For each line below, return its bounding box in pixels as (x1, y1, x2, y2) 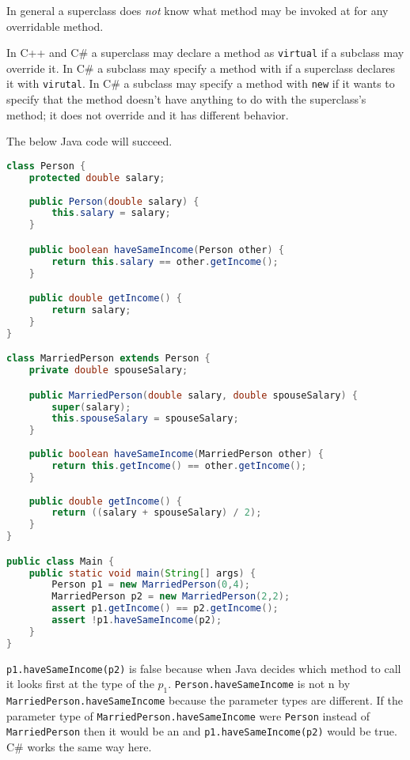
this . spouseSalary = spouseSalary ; (51, 413, 239, 425)
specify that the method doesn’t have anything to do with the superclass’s (6, 91, 366, 108)
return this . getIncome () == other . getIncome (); (51, 459, 307, 471)
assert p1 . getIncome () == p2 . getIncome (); (51, 603, 279, 614)
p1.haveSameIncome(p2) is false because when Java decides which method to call (6, 660, 401, 676)
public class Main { (6, 555, 115, 567)
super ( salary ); (51, 401, 131, 413)
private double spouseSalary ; (28, 365, 188, 376)
